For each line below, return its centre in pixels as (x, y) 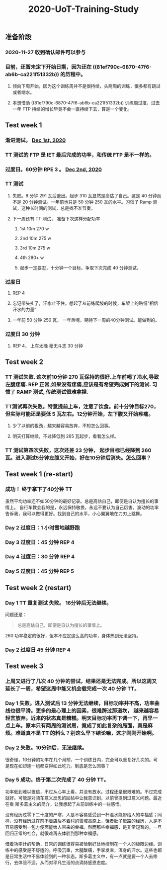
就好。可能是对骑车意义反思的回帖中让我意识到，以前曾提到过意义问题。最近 (83, 798)
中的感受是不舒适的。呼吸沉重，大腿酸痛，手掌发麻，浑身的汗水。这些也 (83, 850)
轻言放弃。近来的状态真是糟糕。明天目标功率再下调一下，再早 (79, 718)
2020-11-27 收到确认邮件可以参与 (45, 52)
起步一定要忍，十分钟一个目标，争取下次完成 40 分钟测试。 (81, 267)
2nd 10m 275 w (35, 238)
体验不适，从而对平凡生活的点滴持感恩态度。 (64, 862)
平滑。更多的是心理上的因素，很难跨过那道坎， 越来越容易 (90, 711)
